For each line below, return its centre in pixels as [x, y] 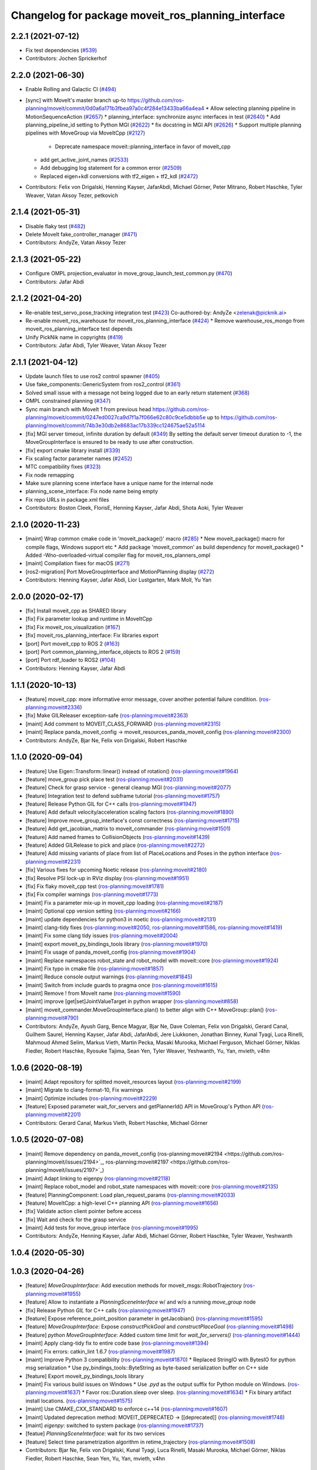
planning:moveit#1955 [52, 1294]
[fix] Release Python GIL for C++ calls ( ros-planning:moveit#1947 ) [105, 1310]
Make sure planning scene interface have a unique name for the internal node [119, 483]
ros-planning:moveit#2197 [137, 1162]
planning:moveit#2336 [53, 707]
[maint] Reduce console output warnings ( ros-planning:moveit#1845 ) [109, 977]
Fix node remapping [50, 475]
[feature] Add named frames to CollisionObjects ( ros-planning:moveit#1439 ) [118, 837]
